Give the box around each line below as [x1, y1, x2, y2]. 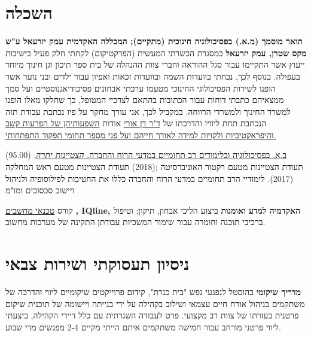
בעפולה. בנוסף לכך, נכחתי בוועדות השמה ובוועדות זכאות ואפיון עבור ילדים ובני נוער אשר [5, 69, 300, 82]
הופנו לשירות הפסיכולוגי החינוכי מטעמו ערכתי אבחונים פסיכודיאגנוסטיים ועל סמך [5, 81, 276, 94]
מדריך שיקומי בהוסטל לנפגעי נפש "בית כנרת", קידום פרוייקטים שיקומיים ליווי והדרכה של [5, 286, 301, 298]
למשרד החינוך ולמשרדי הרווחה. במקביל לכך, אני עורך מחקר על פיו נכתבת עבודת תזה [5, 105, 291, 117]
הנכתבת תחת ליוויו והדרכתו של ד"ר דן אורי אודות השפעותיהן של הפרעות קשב [5, 117, 266, 129]
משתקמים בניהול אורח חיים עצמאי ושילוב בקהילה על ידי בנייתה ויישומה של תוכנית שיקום [5, 297, 305, 309]
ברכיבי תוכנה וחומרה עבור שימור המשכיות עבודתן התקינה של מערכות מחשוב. [5, 215, 266, 228]
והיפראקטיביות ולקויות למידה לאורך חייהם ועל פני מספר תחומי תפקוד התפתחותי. [5, 128, 276, 141]
